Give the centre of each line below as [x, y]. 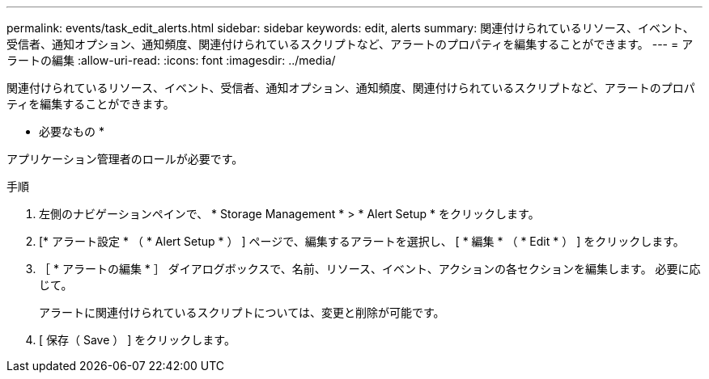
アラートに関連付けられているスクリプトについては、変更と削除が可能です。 [242, 312]
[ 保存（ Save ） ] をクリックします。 [137, 340]
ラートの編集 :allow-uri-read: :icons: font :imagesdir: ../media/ [171, 60]
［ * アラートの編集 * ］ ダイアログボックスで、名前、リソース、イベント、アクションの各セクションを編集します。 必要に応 [370, 269]
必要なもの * [72, 131]
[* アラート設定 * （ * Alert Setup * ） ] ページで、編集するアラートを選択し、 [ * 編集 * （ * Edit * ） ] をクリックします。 [362, 241]
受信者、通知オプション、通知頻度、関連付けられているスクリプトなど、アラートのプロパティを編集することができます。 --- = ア [350, 44]
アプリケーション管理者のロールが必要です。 [125, 159]
